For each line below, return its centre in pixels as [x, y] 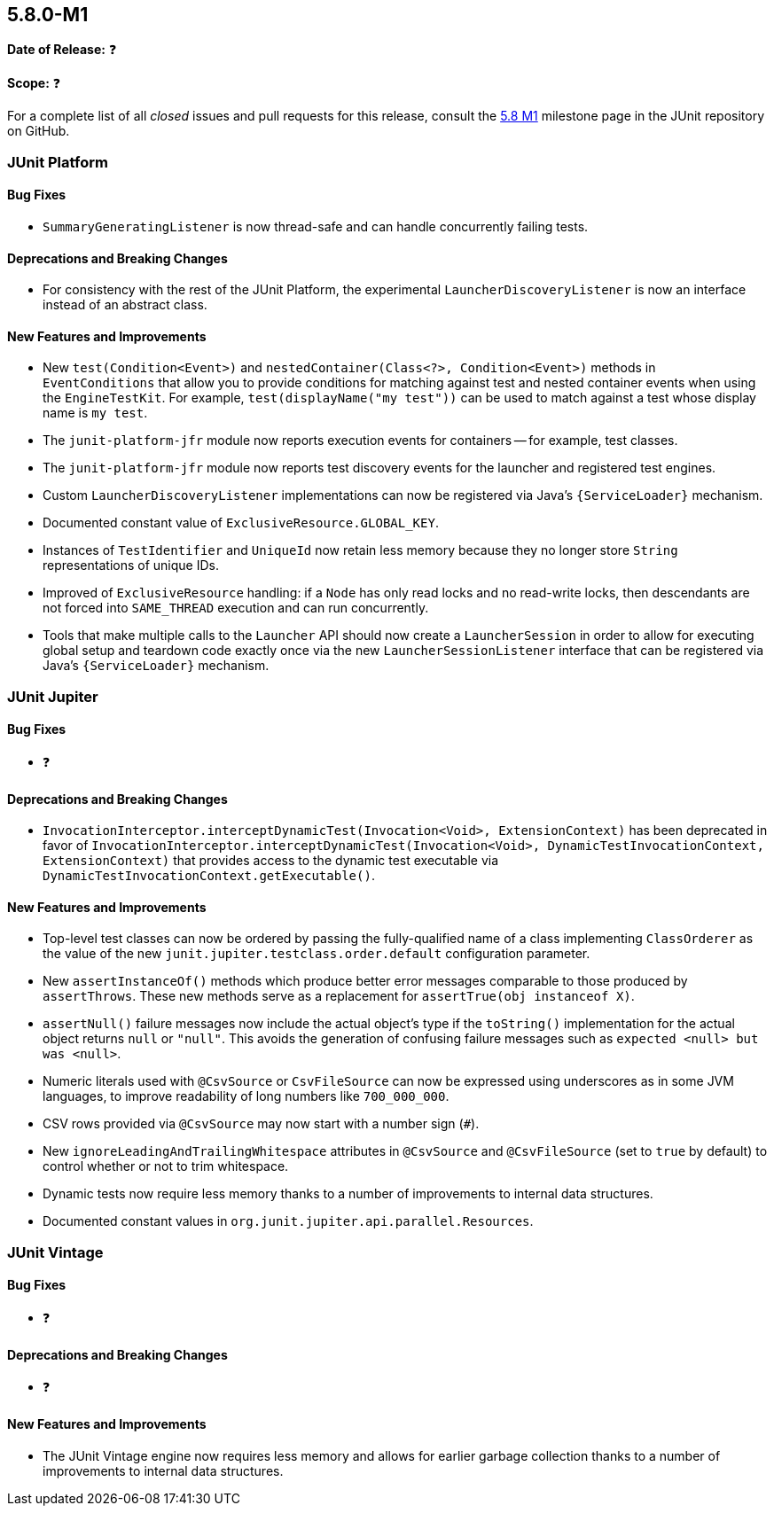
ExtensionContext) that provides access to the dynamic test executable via [271, 861]
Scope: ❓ [34, 83]
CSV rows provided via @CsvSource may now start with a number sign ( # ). [261, 1124]
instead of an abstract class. [125, 305]
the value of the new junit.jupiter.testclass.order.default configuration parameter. [317, 954]
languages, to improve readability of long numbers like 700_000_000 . [246, 1096]
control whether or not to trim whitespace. [166, 1166]
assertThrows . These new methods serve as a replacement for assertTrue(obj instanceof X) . [339, 996]
